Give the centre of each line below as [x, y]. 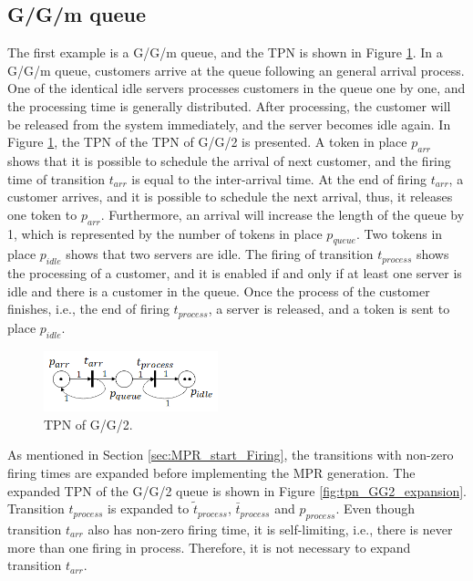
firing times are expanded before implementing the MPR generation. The [211, 472]
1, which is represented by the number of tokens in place [165, 233]
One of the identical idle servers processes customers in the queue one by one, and [236, 88]
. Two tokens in [399, 233]
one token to [42, 214]
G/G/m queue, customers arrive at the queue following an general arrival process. [236, 70]
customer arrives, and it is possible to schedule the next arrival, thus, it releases [230, 197]
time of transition [57, 178]
